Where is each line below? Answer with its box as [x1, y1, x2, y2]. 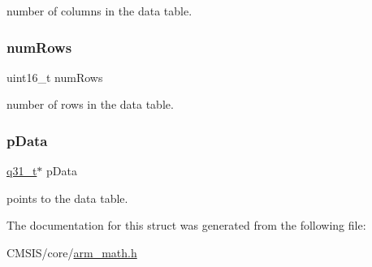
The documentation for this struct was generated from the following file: [6, 217, 366, 234]
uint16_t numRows [6, 68, 103, 85]
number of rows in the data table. [6, 96, 174, 113]
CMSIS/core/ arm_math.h [6, 244, 137, 261]
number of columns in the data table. [6, 2, 192, 19]
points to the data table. [6, 189, 128, 206]
